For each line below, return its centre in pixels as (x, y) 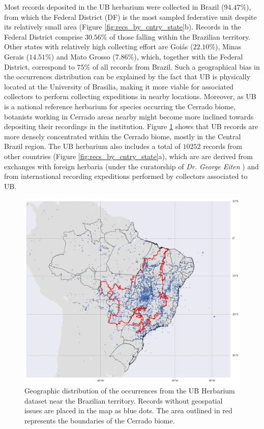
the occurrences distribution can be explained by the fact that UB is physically (127, 76)
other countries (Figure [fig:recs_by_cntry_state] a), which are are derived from (128, 156)
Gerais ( (17, 56)
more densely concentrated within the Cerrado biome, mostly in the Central (123, 136)
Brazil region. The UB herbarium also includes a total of (92, 146)
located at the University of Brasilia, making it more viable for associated (119, 86)
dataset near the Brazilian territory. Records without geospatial (124, 400)
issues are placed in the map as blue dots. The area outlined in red (128, 410)
